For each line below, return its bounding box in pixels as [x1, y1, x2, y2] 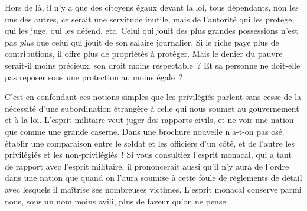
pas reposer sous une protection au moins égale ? [5, 70, 183, 83]
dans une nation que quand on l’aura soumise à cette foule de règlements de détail [5, 171, 302, 184]
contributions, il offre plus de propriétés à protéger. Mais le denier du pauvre [5, 47, 283, 60]
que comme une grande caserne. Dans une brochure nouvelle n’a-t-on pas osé [5, 125, 283, 137]
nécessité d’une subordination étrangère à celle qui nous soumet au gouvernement [5, 102, 299, 114]
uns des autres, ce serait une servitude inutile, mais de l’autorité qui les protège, [5, 12, 295, 25]
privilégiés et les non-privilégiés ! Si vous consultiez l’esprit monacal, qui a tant [5, 148, 292, 161]
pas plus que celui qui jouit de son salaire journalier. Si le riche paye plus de [5, 35, 279, 48]
